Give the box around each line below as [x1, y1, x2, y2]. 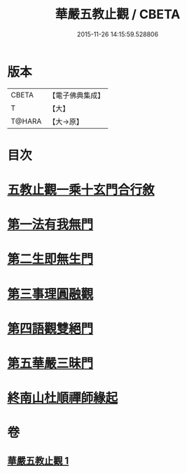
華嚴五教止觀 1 [7, 455, 69, 467]
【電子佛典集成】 [48, 90, 105, 100]
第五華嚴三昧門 [7, 355, 94, 371]
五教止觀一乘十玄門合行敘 [7, 182, 155, 198]
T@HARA [11, 116, 42, 126]
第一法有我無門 [7, 217, 94, 233]
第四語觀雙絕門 [7, 320, 94, 336]
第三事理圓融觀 [7, 286, 94, 302]
